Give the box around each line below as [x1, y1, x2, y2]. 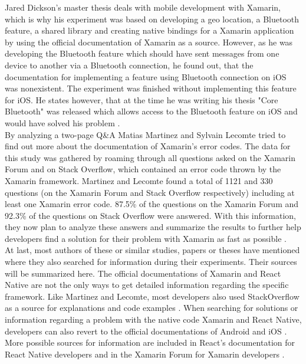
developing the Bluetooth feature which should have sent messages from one [5, 47, 279, 60]
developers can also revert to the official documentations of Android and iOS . [5, 324, 287, 337]
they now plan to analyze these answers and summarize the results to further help [5, 221, 301, 233]
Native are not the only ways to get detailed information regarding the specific [5, 278, 289, 291]
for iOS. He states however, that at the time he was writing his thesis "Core [5, 93, 278, 106]
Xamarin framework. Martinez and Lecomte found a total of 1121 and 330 [5, 174, 273, 186]
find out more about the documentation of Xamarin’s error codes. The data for [5, 140, 291, 152]
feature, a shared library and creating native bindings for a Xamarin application [5, 24, 294, 37]
